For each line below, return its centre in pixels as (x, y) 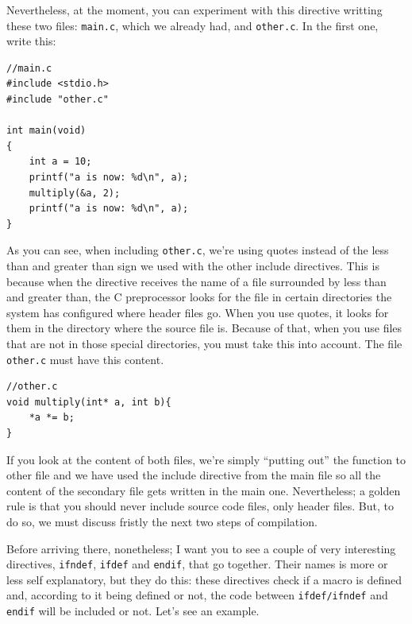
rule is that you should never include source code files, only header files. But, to (200, 506)
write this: (31, 41)
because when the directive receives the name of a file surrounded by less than (196, 281)
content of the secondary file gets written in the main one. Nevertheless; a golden (204, 490)
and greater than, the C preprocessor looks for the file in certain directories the (199, 297)
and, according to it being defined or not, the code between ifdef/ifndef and (197, 595)
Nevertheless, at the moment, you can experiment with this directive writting (194, 10)
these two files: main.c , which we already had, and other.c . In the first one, (193, 25)
